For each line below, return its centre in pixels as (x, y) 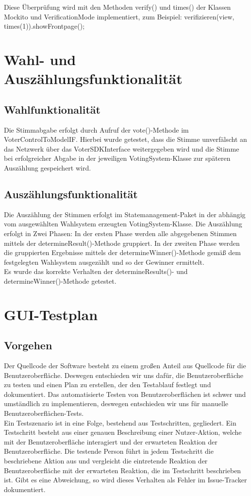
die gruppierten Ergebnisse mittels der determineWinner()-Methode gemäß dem (122, 252)
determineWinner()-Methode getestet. (60, 281)
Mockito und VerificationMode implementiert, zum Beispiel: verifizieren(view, (119, 16)
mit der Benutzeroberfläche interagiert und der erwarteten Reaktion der (111, 441)
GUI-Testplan (51, 314)
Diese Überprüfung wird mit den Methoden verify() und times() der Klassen (117, 7)
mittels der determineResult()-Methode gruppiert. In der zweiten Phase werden (122, 243)
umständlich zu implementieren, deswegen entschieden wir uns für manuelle (116, 403)
